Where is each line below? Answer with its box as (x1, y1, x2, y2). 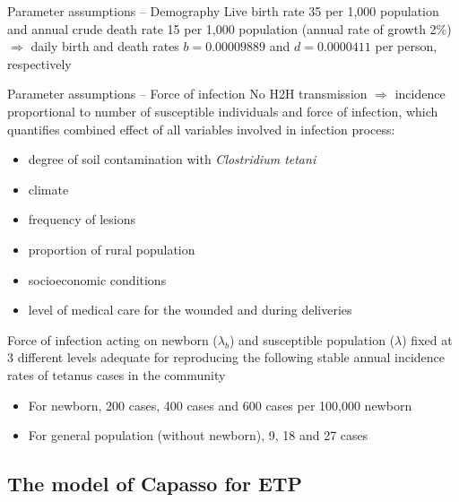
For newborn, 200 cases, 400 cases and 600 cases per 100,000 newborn (28, 395, 412, 414)
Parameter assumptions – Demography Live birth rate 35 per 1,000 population (7, 2, 439, 20)
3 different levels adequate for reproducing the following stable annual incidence (7, 348, 445, 367)
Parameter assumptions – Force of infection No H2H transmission (7, 84, 368, 103)
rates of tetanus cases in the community (7, 365, 226, 384)
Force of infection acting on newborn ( (7, 330, 218, 349)
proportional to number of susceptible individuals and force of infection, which (7, 101, 438, 120)
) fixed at (402, 330, 453, 349)
